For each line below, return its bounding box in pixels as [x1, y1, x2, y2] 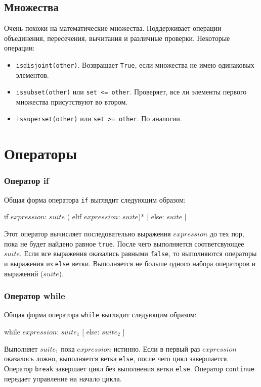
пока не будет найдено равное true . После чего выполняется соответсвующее [4, 238, 244, 249]
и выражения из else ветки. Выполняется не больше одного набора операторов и [4, 258, 256, 268]
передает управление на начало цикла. [4, 373, 122, 383]
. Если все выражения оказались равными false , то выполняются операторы [20, 248, 257, 259]
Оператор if [4, 174, 49, 187]
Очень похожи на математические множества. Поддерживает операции [4, 23, 222, 33]
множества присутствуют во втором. [16, 96, 128, 107]
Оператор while [4, 289, 65, 302]
